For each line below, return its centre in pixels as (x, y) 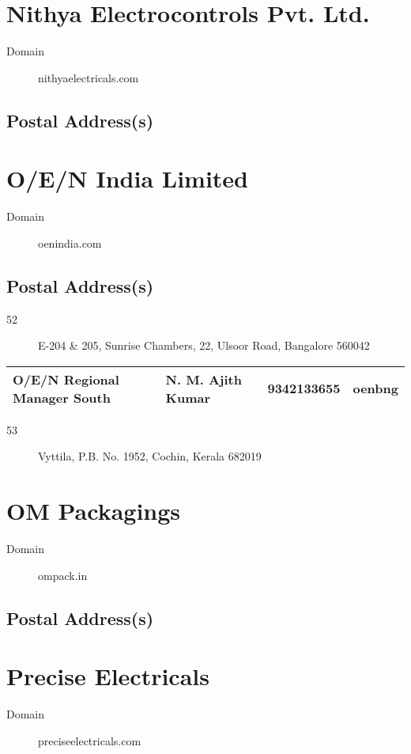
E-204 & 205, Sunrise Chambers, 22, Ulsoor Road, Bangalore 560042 (204, 345)
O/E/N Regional (66, 379)
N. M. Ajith (204, 379)
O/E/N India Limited (128, 178)
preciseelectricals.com (90, 740)
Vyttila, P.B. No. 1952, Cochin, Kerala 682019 (150, 456)
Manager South (62, 397)
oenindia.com (70, 242)
